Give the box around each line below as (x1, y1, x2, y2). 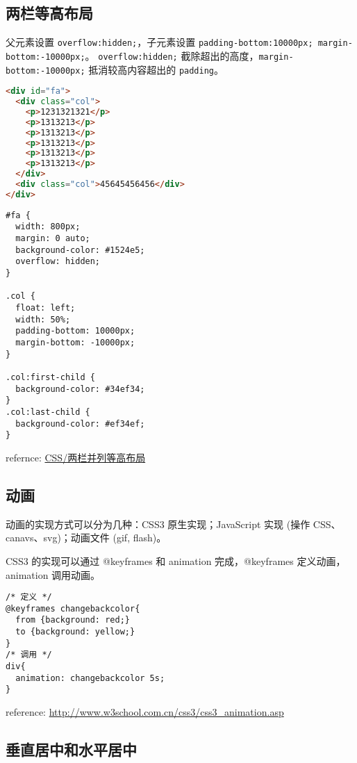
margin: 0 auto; (15, 233, 90, 244)
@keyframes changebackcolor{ (6, 603, 140, 614)
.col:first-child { (6, 372, 95, 382)
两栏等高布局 (6, 2, 93, 24)
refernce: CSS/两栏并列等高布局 (6, 450, 146, 464)
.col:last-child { (6, 407, 90, 417)
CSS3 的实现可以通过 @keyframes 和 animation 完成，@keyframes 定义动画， (6, 553, 346, 568)
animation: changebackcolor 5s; (15, 673, 165, 683)
